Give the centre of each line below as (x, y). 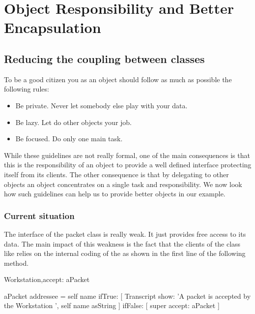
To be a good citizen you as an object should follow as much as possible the (118, 79)
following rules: (27, 89)
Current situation (39, 215)
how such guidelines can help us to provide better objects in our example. (115, 194)
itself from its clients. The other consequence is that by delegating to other (116, 174)
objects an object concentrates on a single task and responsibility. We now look (123, 184)
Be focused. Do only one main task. (69, 139)
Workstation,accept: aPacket (47, 279)
